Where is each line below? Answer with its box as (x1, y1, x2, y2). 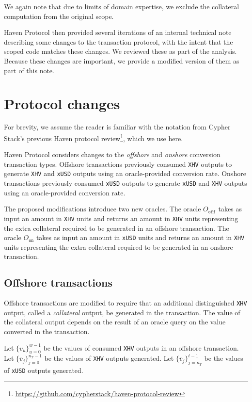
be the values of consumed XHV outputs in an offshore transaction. (43, 342, 239, 353)
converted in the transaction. (4, 326, 90, 337)
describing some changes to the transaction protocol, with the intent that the (4, 36, 233, 47)
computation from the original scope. (4, 11, 114, 21)
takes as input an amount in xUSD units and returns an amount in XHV (36, 232, 245, 242)
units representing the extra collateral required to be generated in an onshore (4, 241, 233, 252)
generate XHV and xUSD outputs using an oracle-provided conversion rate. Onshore (4, 168, 246, 178)
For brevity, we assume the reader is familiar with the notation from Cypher (4, 122, 231, 132)
